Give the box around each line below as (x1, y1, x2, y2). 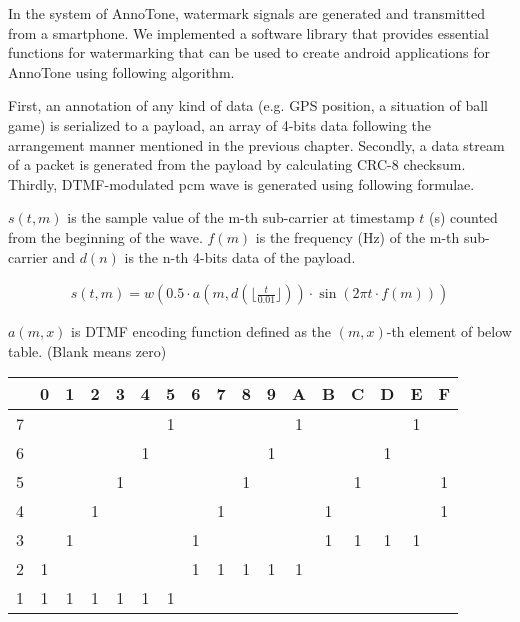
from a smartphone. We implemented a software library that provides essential (8, 22, 489, 43)
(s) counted (428, 207, 498, 228)
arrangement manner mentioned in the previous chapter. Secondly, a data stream (8, 134, 505, 155)
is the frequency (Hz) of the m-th (255, 226, 460, 247)
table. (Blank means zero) (8, 340, 167, 361)
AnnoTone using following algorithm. (8, 61, 235, 82)
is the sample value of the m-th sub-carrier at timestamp (67, 207, 415, 228)
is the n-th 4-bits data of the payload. (124, 246, 356, 267)
